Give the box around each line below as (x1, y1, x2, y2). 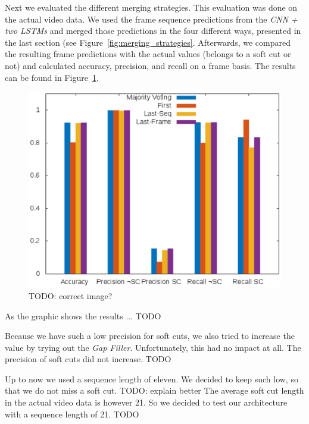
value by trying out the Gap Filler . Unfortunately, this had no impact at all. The (5, 341, 301, 353)
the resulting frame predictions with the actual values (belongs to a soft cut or (5, 48, 291, 60)
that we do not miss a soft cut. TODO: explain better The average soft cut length (5, 384, 304, 397)
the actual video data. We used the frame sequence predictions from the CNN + (5, 12, 298, 25)
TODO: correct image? (29, 289, 113, 301)
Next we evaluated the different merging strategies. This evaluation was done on (5, 1, 298, 13)
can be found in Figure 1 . (5, 71, 99, 83)
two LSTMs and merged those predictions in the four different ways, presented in (5, 24, 301, 37)
